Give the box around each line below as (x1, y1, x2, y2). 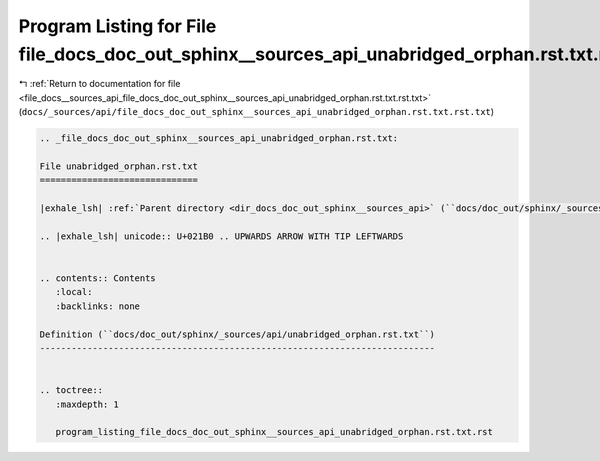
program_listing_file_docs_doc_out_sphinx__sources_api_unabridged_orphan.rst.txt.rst (55, 426, 494, 438)
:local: (55, 286, 93, 298)
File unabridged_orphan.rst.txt (39, 160, 199, 172)
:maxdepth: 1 (55, 398, 120, 410)
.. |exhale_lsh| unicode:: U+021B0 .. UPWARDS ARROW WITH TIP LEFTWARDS (39, 230, 404, 242)
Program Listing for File (18, 15, 217, 37)
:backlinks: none (55, 300, 140, 312)
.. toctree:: (39, 385, 104, 396)
